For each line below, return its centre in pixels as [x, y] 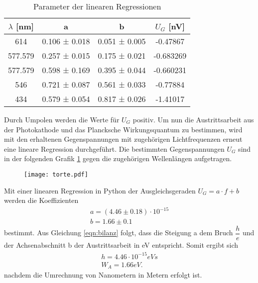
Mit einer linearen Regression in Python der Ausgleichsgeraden [100, 190]
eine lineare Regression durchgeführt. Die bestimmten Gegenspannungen [114, 148]
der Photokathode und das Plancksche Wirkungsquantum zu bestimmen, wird [123, 129]
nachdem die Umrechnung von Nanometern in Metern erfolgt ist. [103, 275]
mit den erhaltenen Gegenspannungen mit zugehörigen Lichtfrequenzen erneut [123, 139]
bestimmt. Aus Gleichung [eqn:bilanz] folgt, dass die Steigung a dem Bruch [119, 233]
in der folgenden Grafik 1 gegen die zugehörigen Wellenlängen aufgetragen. [118, 158]
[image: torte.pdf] [56, 174]
